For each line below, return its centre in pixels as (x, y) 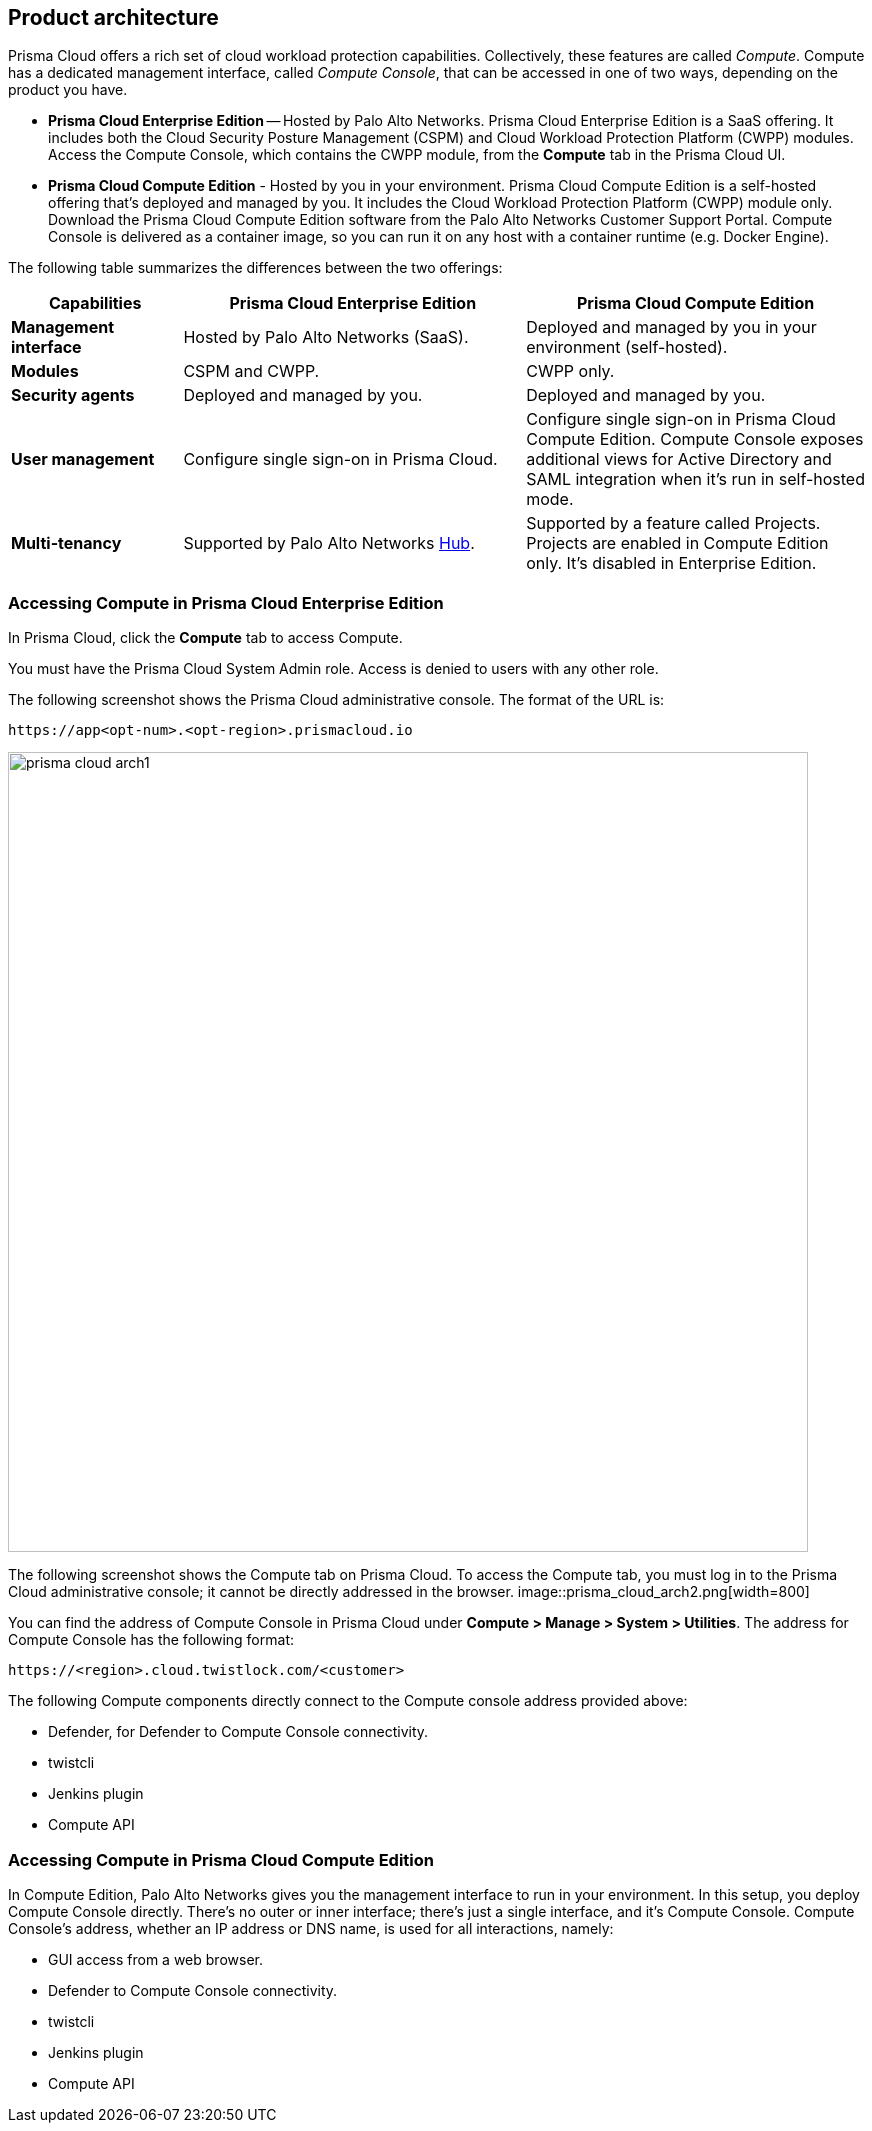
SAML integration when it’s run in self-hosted (695, 479)
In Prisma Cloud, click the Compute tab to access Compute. (205, 638)
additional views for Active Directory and (679, 459)
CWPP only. (570, 371)
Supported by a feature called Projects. (673, 523)
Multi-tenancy (66, 543)
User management (83, 459)
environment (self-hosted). (627, 347)
